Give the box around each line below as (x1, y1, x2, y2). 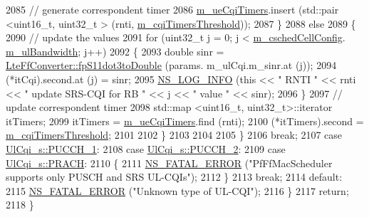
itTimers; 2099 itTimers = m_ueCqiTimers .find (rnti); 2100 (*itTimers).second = (6, 113, 364, 128)
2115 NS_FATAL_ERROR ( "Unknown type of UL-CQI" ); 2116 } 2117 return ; (6, 183, 349, 198)
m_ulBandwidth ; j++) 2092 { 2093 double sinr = (6, 43, 224, 58)
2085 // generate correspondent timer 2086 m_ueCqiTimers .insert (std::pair (6, 2, 339, 16)
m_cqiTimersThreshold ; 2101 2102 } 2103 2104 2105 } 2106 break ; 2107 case (6, 127, 343, 142)
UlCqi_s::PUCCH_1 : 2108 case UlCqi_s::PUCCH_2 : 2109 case (6, 141, 286, 156)
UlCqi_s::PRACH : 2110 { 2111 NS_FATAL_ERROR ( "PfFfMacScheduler (6, 155, 333, 170)
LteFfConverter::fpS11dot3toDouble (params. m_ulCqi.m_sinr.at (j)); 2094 (6, 58, 337, 73)
